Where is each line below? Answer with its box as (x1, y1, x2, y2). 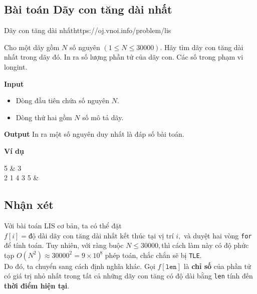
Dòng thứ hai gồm (16, 112, 72, 122)
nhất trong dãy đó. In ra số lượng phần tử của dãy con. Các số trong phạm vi (4, 52, 243, 62)
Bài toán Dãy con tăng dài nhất (4, 2, 172, 17)
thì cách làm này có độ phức (161, 240, 249, 250)
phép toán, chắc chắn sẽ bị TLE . (105, 249, 202, 260)
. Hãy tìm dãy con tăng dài (160, 42, 243, 52)
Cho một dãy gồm (4, 42, 60, 52)
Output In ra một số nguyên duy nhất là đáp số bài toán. (4, 129, 184, 139)
